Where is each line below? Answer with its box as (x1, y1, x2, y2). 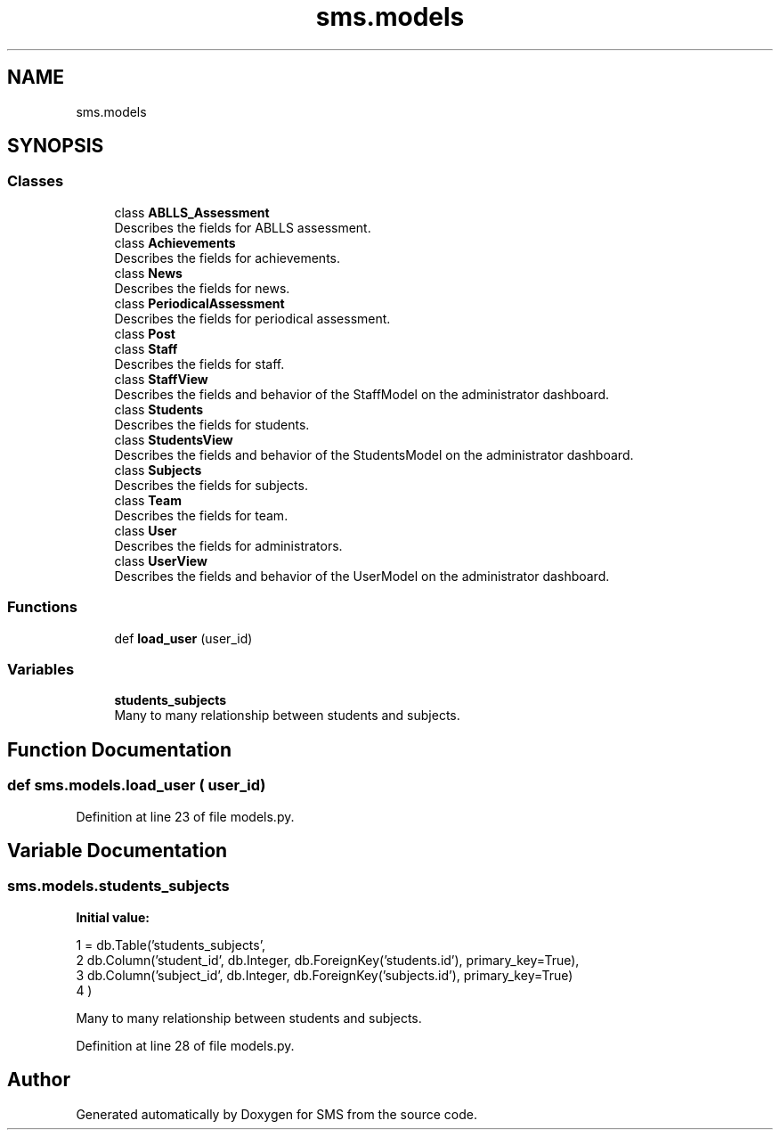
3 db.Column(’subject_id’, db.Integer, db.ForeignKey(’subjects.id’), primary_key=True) (76, 967, 573, 983)
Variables (7, 659, 75, 678)
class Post (114, 325, 175, 341)
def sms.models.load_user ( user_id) (7, 776, 266, 795)
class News (114, 265, 183, 281)
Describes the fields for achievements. (114, 249, 340, 266)
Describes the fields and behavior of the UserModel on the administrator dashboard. (114, 568, 610, 584)
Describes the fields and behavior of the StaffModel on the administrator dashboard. (114, 386, 610, 402)
